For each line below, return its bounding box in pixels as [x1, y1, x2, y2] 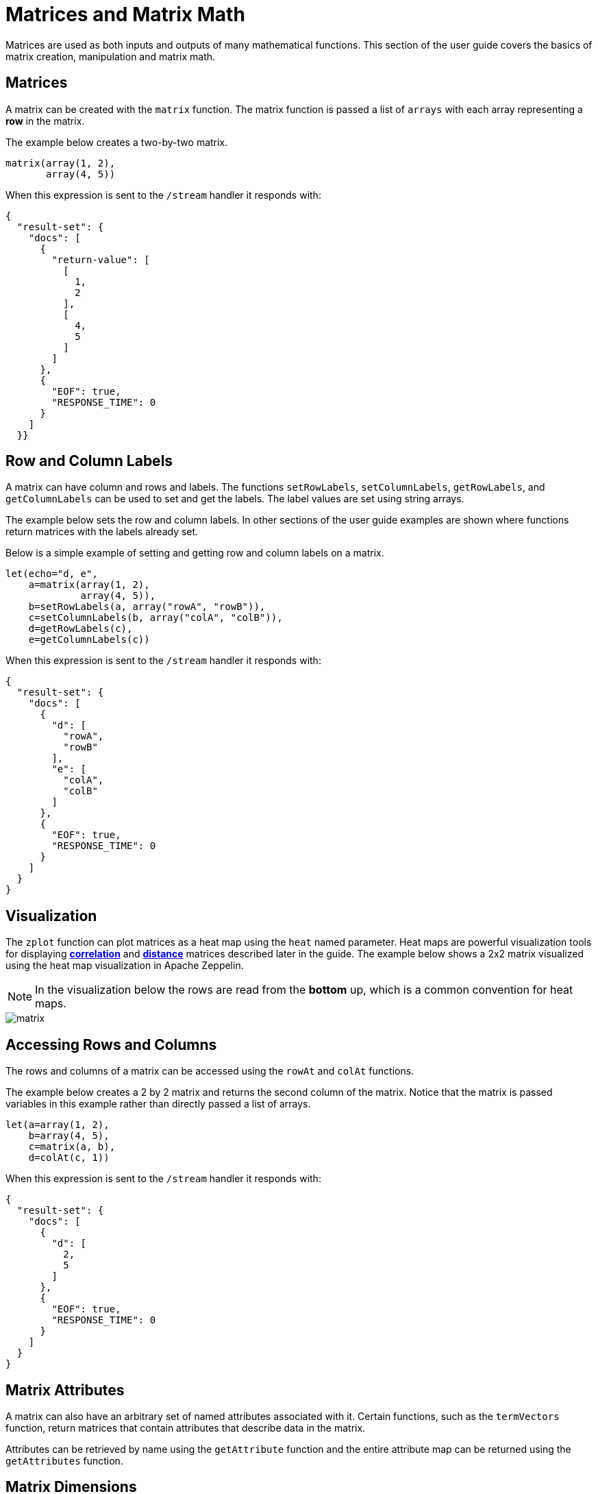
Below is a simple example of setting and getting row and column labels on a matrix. [5, 547, 384, 559]
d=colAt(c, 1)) [28, 1152, 110, 1164]
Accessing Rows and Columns [5, 1036, 217, 1053]
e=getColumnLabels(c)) [28, 634, 150, 646]
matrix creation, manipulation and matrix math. [5, 50, 216, 62]
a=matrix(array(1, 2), [28, 579, 150, 591]
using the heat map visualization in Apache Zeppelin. [5, 959, 244, 972]
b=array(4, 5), [28, 1130, 110, 1142]
